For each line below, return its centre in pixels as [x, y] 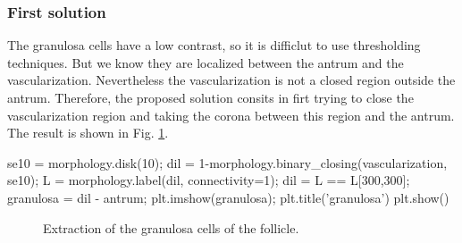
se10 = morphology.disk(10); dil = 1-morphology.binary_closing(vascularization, [227, 162]
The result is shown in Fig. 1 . [88, 133]
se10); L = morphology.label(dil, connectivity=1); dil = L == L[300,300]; [209, 180]
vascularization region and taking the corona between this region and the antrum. [231, 115]
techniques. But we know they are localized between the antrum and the [206, 62]
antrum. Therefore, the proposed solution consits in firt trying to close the [210, 97]
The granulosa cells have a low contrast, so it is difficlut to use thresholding [214, 45]
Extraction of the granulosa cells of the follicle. [171, 227]
